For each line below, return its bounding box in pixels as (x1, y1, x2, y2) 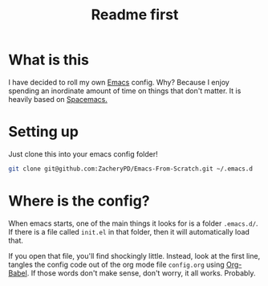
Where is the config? (8, 191, 150, 210)
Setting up (8, 123, 79, 141)
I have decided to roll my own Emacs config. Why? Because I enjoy (8, 77, 230, 87)
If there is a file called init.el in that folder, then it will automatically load (8, 227, 250, 236)
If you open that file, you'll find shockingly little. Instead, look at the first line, (8, 251, 261, 260)
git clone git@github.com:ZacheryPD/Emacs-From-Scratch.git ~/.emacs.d (8, 165, 253, 173)
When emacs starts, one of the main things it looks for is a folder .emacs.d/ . (8, 219, 258, 228)
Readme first (91, 6, 179, 24)
